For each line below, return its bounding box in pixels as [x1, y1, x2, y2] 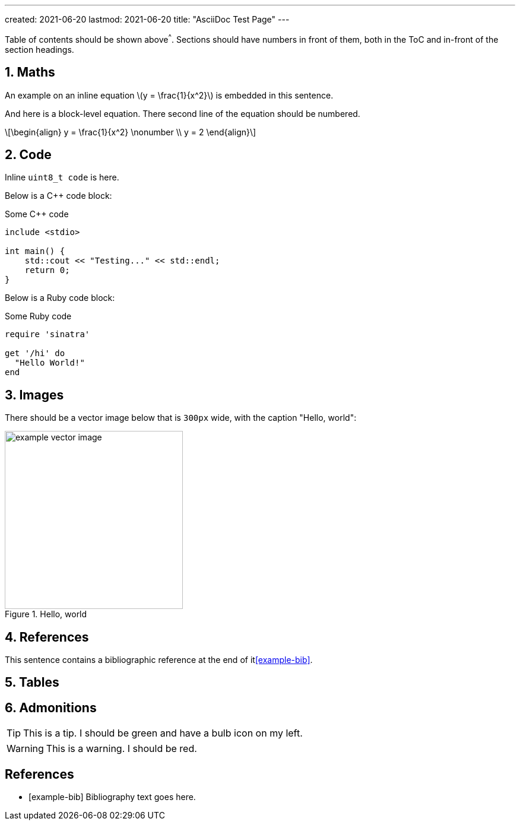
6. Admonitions [5, 700, 97, 715]
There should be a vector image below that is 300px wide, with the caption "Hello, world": [5, 412, 357, 423]
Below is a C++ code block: [5, 191, 112, 201]
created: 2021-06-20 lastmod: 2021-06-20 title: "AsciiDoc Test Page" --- [5, 14, 290, 24]
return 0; [24, 265, 70, 275]
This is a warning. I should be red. [46, 742, 197, 755]
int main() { [5, 246, 65, 256]
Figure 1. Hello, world [5, 609, 87, 620]
